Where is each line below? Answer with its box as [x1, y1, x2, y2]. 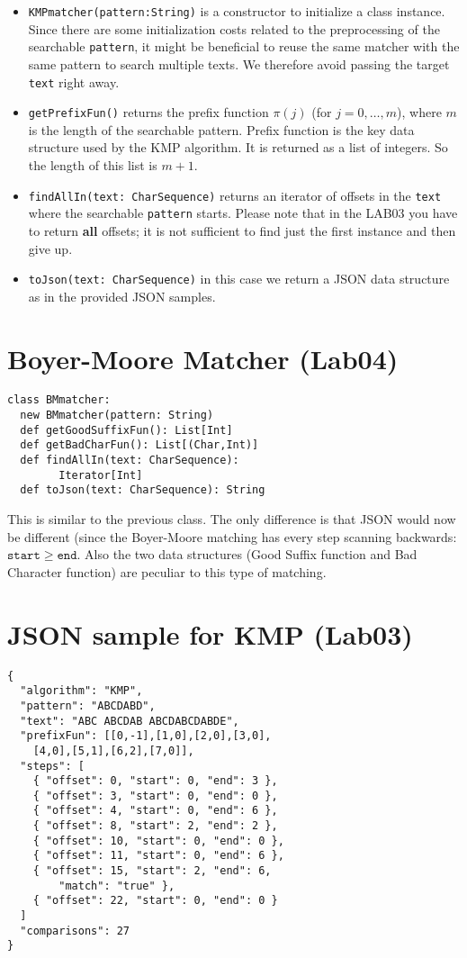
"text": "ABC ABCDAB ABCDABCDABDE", [20, 714, 239, 728]
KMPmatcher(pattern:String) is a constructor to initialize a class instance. [28, 2, 445, 20]
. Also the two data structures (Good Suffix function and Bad [76, 545, 418, 564]
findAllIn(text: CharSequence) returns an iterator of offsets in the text [28, 185, 442, 204]
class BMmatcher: [7, 393, 111, 407]
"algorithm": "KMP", [20, 684, 143, 698]
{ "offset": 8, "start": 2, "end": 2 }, [32, 819, 278, 833]
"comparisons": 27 [20, 924, 130, 937]
